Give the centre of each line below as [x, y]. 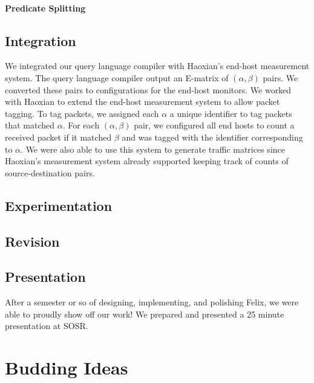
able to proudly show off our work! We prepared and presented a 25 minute [145, 314]
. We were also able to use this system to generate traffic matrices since [153, 149]
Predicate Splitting [45, 8]
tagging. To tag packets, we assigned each [82, 113]
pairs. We [280, 77]
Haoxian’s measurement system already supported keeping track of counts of [147, 161]
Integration [41, 40]
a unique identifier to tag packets [231, 113]
